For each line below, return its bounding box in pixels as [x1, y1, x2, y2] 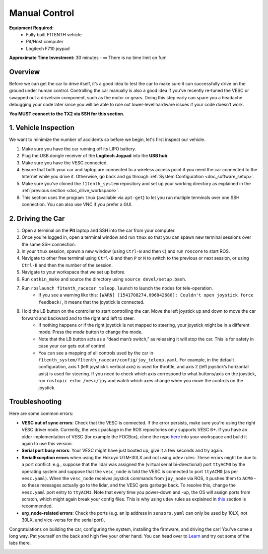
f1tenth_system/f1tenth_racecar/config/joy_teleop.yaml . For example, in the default [38, 356, 234, 362]
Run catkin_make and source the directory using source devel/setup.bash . [21, 276, 187, 282]
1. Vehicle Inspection [9, 124, 74, 132]
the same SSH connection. [21, 241, 76, 247]
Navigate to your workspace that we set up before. [21, 269, 126, 275]
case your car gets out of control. [38, 343, 107, 349]
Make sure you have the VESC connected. [21, 159, 108, 166]
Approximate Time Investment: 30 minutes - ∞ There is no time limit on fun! [9, 55, 167, 61]
